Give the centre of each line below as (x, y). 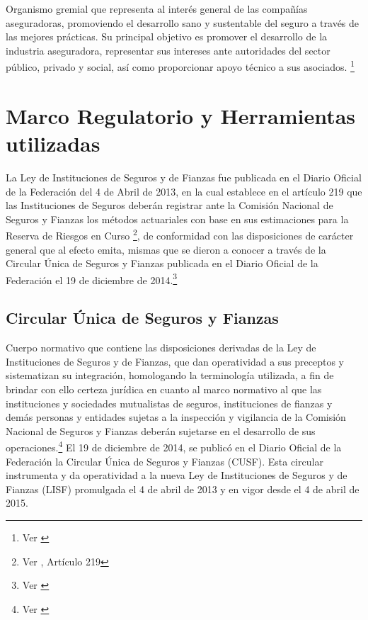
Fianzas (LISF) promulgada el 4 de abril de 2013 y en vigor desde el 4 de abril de (183, 489)
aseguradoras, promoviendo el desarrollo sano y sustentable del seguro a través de (183, 22)
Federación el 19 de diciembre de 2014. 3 (92, 278)
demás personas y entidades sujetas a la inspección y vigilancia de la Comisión (176, 417)
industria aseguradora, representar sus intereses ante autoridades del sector (168, 50)
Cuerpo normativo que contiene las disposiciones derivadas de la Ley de (161, 348)
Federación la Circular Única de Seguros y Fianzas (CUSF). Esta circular (165, 461)
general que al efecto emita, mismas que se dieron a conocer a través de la (166, 249)
